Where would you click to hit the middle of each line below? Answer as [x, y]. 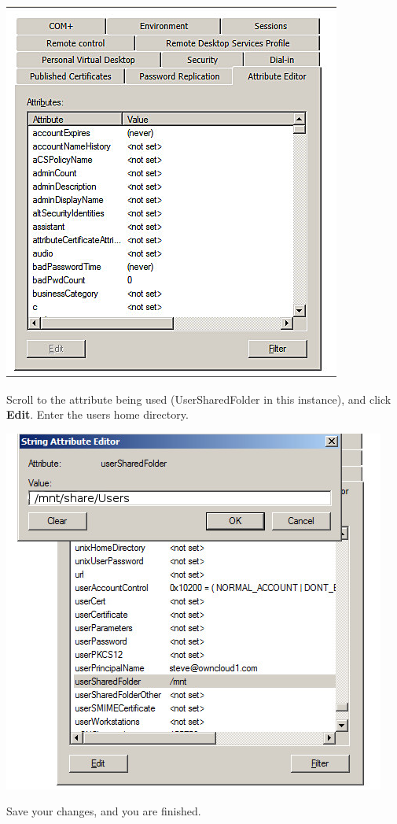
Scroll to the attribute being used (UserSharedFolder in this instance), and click [199, 399]
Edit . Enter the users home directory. [97, 414]
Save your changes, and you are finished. [104, 811]
